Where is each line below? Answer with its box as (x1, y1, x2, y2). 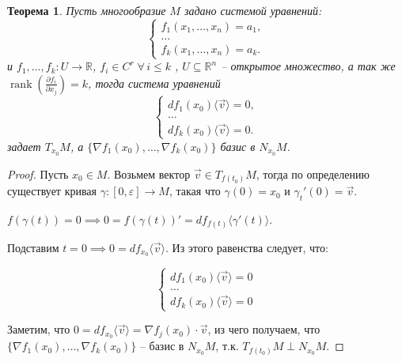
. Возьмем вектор (107, 165, 191, 182)
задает (7, 138, 41, 154)
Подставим (7, 239, 59, 255)
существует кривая (7, 183, 97, 199)
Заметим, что (7, 321, 70, 337)
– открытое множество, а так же (221, 58, 396, 74)
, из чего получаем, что (207, 321, 320, 337)
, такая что (169, 183, 221, 199)
